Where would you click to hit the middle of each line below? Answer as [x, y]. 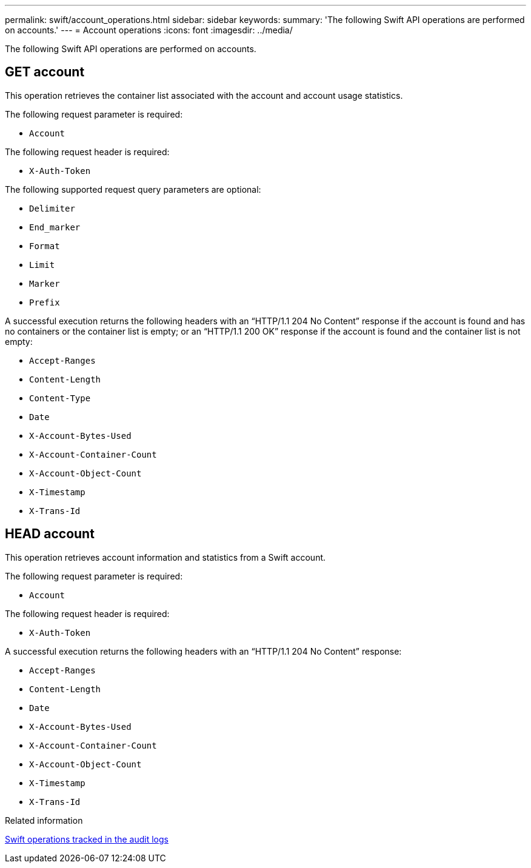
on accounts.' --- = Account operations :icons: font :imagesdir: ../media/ [149, 30]
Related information [44, 820]
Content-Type [60, 398]
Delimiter [52, 208]
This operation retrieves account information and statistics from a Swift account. [165, 557]
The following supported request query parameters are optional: [133, 189]
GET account [45, 72]
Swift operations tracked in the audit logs [87, 839]
